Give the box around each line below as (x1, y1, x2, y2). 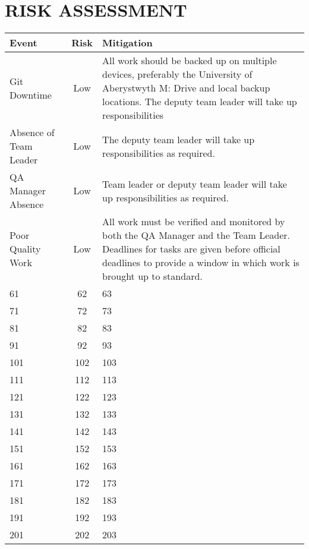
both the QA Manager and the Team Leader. (102, 228, 290, 242)
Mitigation (102, 36, 153, 50)
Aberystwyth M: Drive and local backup (102, 81, 270, 95)
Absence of (10, 125, 55, 140)
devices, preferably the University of (102, 67, 253, 81)
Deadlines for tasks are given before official (102, 242, 280, 256)
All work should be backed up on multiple (102, 53, 277, 68)
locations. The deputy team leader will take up (102, 94, 297, 109)
